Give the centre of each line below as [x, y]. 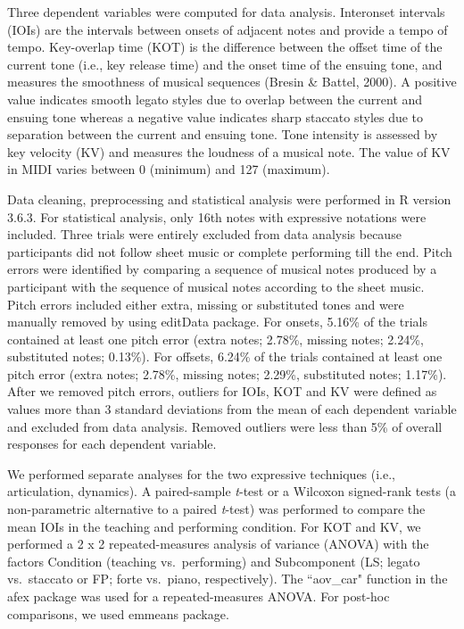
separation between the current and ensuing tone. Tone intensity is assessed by [223, 134]
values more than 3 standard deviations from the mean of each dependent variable [232, 409]
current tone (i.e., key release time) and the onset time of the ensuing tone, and [225, 64]
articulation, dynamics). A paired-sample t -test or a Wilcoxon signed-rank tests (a [232, 491]
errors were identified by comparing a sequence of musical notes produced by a [222, 269]
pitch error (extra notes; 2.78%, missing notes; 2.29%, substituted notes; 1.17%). [227, 373]
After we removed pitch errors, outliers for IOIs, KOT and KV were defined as [222, 391]
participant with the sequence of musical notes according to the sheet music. [216, 286]
